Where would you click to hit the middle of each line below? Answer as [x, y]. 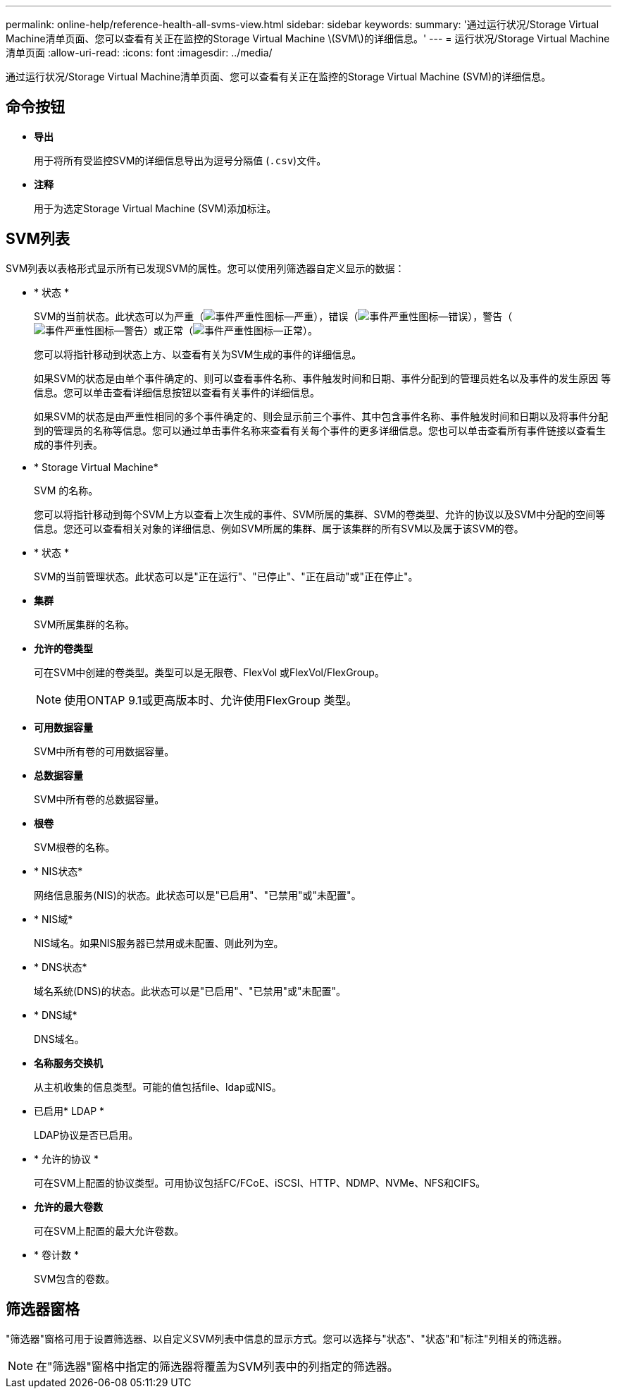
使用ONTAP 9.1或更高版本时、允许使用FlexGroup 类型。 [211, 700]
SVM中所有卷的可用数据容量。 [104, 751]
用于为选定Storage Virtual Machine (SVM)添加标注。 [155, 208]
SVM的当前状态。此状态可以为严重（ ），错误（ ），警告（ [273, 316]
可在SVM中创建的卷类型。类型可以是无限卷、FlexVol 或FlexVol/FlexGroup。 [209, 672]
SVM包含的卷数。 [75, 1278]
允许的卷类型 [63, 648]
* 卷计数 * [56, 1254]
